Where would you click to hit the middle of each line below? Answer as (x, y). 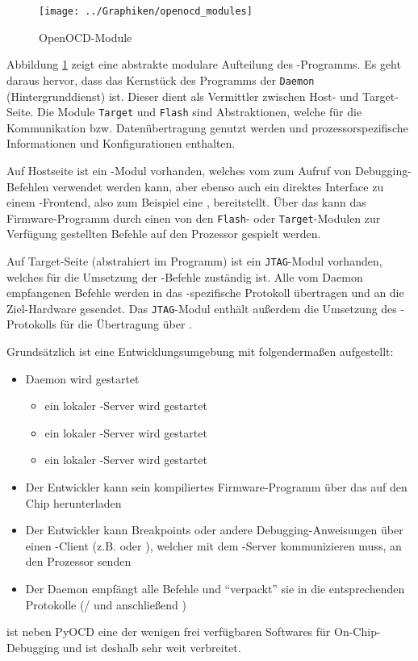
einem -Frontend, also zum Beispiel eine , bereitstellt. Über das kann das (186, 202)
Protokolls (31, 324)
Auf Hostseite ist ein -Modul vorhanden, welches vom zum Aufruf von (179, 170)
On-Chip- (357, 632)
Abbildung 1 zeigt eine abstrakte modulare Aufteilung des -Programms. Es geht (204, 64)
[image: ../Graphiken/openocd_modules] (146, 11)
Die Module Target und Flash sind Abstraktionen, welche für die (200, 112)
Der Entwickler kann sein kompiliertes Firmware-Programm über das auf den (216, 487)
